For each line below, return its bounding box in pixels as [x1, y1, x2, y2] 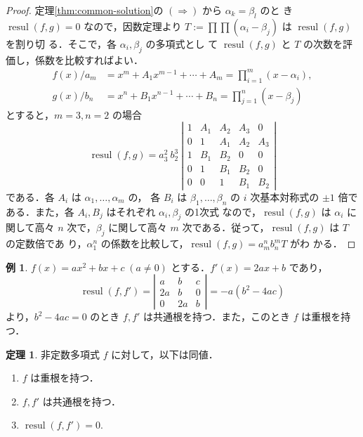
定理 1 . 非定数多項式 [6, 346, 100, 361]
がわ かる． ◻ [290, 236, 356, 251]
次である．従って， [182, 220, 270, 235]
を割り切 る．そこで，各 [6, 36, 117, 51]
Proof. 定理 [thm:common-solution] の [6, 3, 164, 17]
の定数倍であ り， [6, 236, 87, 251]
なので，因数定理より [84, 18, 182, 33]
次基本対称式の [250, 189, 319, 204]
